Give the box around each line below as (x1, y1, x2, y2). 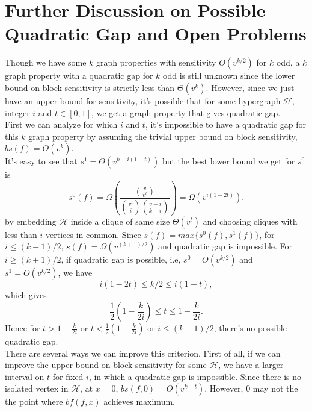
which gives (5, 289, 47, 301)
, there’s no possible (213, 322, 287, 334)
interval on (5, 370, 44, 382)
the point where (5, 395, 63, 408)
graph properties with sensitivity (96, 56, 216, 69)
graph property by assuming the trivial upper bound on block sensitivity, (28, 130, 298, 142)
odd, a (276, 56, 300, 69)
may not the (252, 382, 298, 395)
